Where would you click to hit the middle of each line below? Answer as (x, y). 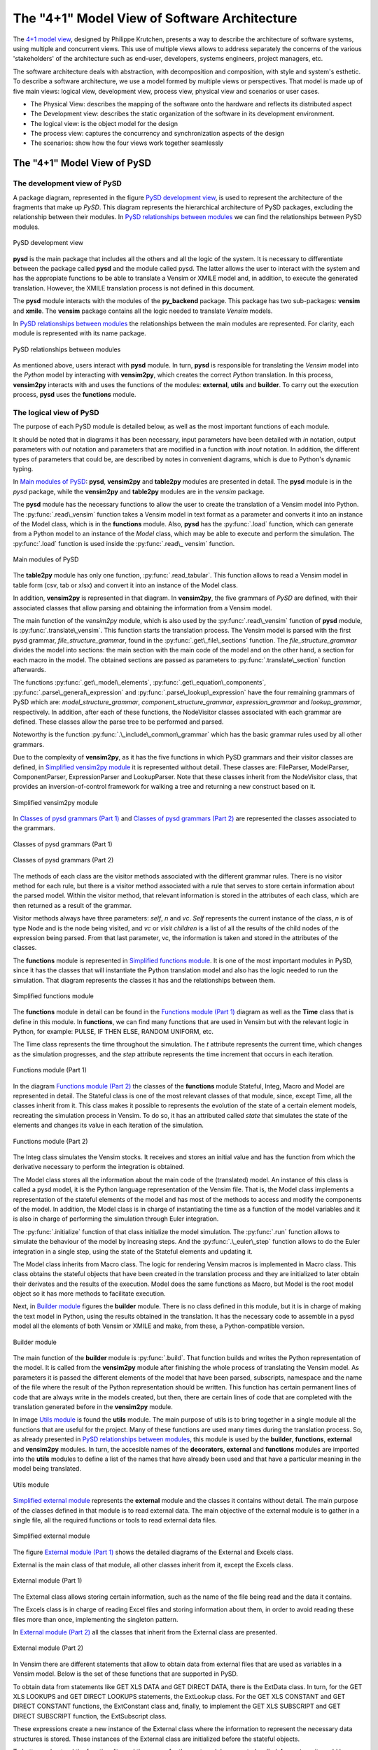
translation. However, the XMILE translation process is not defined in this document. (134, 288)
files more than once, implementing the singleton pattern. (96, 1619)
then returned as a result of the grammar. (72, 905)
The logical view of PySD (56, 413)
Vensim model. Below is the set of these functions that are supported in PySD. (125, 1674)
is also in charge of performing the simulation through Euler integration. (116, 1219)
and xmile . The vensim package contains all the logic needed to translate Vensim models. (143, 311)
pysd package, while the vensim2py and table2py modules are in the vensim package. (139, 491)
